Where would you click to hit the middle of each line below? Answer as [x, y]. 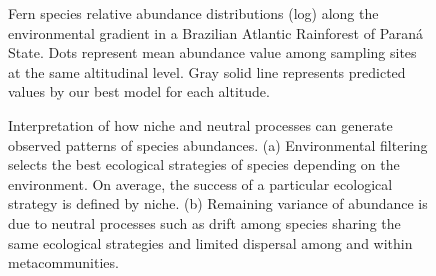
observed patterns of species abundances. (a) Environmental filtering [218, 144]
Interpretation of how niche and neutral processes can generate [200, 124]
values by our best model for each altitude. [139, 91]
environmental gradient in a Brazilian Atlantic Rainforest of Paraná [216, 32]
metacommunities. [63, 262]
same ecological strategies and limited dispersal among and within [210, 242]
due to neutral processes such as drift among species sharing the [204, 222]
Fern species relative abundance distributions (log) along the [193, 13]
